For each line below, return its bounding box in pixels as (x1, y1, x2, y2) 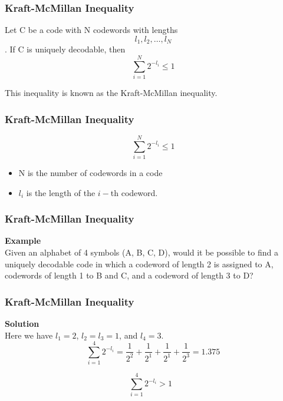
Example (5, 234, 41, 247)
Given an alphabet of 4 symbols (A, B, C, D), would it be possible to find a (5, 246, 278, 258)
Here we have (5, 329, 53, 341)
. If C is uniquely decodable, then (5, 43, 126, 55)
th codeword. (110, 186, 158, 198)
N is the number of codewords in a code (18, 166, 163, 178)
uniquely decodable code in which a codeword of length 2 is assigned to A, (5, 257, 274, 270)
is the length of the (26, 186, 96, 198)
